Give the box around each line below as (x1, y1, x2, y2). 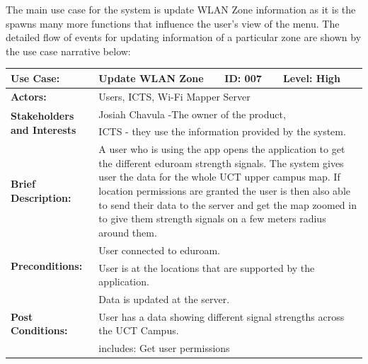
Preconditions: (11, 258, 83, 273)
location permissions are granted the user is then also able (98, 183, 351, 198)
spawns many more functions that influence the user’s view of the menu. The (6, 16, 340, 30)
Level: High (283, 70, 340, 85)
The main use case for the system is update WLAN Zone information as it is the (6, 2, 356, 16)
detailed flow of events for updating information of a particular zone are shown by (6, 30, 362, 45)
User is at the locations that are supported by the (98, 260, 315, 275)
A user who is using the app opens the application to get (98, 142, 345, 157)
